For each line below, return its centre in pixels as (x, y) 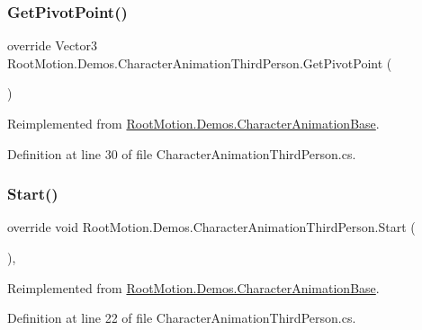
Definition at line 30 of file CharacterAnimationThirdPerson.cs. (182, 153)
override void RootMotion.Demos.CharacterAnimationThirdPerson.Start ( (211, 227)
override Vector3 (53, 45)
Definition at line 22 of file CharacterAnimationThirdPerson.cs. (182, 318)
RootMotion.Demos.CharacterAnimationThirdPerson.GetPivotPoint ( (200, 62)
